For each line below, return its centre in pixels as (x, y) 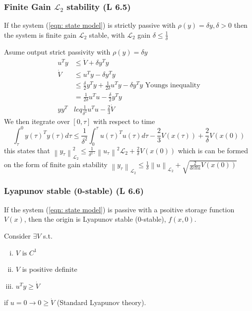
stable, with (107, 34)
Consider (17, 235)
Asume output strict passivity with (57, 51)
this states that (27, 150)
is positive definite (50, 269)
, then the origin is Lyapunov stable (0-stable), (95, 219)
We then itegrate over (37, 121)
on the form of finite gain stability (56, 164)
